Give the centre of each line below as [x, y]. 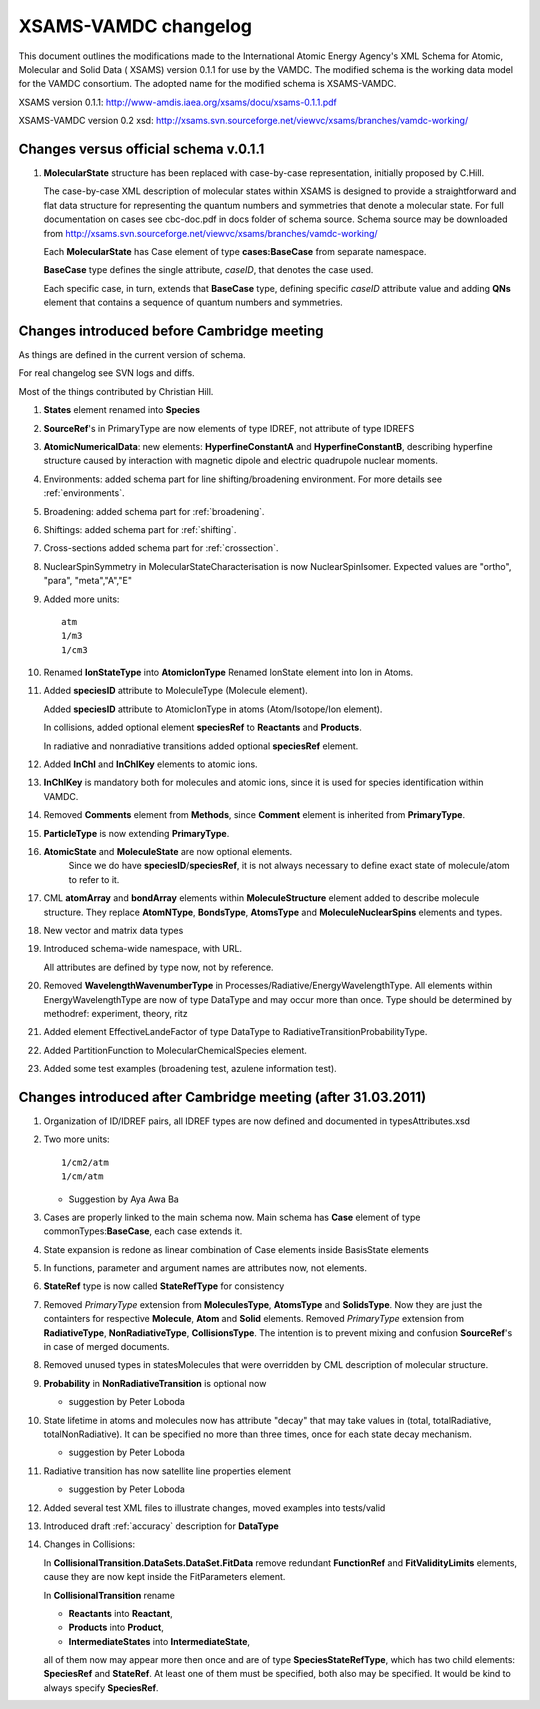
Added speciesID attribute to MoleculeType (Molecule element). [176, 691]
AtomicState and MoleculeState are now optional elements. [168, 851]
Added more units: [81, 599]
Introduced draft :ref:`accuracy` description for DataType [161, 1526]
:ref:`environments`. [84, 493]
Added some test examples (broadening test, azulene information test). [190, 1069]
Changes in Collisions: [89, 1544]
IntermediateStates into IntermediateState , [159, 1641]
